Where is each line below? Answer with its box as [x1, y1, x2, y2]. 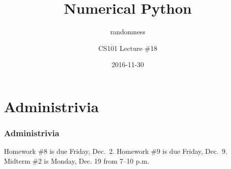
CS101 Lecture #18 [98, 43, 157, 53]
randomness [110, 26, 145, 37]
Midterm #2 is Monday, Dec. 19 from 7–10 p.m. [4, 155, 149, 166]
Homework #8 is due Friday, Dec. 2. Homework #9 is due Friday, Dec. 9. [4, 146, 228, 156]
